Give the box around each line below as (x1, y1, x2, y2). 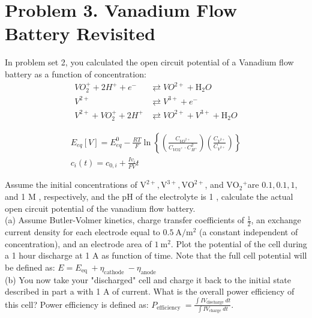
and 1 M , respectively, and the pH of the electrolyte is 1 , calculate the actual (5, 190, 293, 202)
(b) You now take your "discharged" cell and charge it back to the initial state (5, 273, 292, 286)
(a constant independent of (199, 226, 298, 238)
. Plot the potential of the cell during (170, 237, 307, 250)
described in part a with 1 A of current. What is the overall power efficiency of (5, 285, 295, 298)
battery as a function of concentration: (5, 67, 146, 80)
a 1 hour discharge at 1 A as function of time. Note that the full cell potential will (5, 249, 307, 262)
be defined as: (5, 260, 55, 273)
